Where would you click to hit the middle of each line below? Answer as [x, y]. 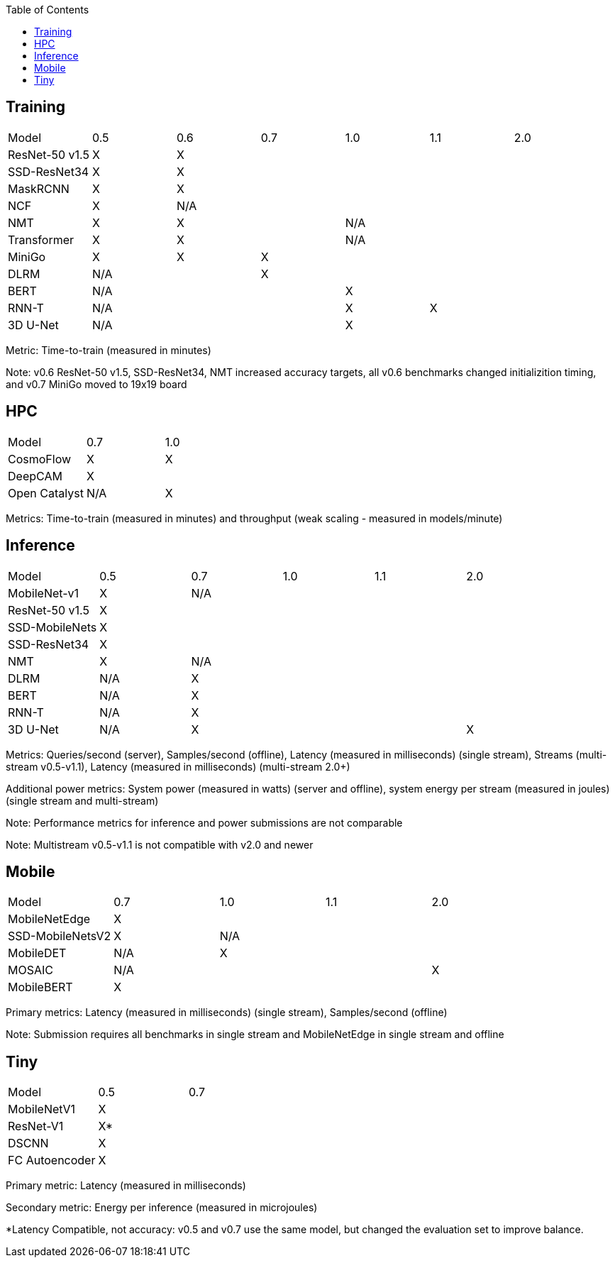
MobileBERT [40, 987]
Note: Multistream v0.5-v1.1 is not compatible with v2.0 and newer [160, 844]
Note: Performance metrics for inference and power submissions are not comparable [204, 822]
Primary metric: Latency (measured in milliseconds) [126, 1186]
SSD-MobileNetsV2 [60, 936]
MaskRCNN [39, 188]
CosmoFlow [40, 459]
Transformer [41, 239]
